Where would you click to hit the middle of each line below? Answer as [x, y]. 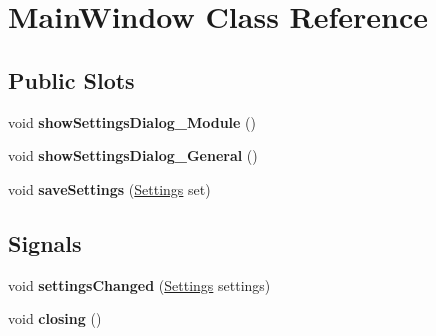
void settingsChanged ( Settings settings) [139, 284]
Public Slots [71, 79]
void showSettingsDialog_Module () [132, 121]
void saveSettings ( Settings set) [109, 188]
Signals [45, 242]
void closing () [55, 318]
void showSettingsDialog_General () [133, 155]
